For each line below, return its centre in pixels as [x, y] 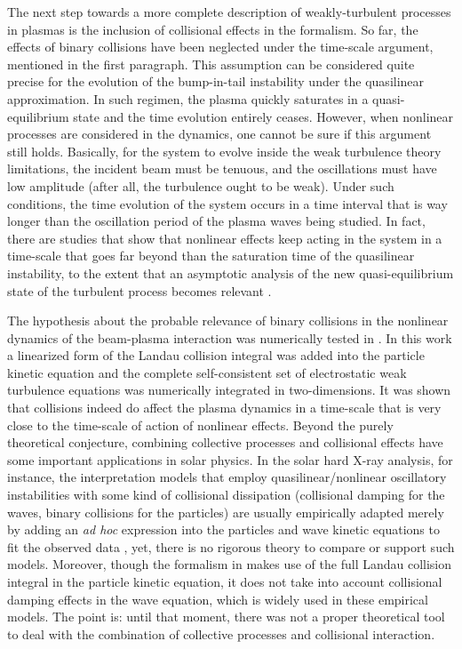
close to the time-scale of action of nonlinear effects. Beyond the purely [200, 425]
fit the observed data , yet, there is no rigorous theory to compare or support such [231, 546]
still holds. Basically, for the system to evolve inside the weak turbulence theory [224, 151]
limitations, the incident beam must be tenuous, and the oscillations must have [222, 168]
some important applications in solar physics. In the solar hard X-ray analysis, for [230, 459]
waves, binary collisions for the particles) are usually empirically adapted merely [226, 512]
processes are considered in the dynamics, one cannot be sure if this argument [219, 134]
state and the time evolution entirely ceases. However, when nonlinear [263, 116]
